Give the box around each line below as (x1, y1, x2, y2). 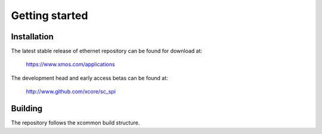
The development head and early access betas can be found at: (11, 74, 168, 82)
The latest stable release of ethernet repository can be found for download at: (11, 48, 203, 55)
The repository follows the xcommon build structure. (11, 119, 140, 126)
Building (11, 104, 43, 114)
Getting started (11, 9, 88, 22)
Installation (11, 32, 54, 42)
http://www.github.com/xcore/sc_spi (26, 88, 116, 95)
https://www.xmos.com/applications (26, 61, 116, 68)
